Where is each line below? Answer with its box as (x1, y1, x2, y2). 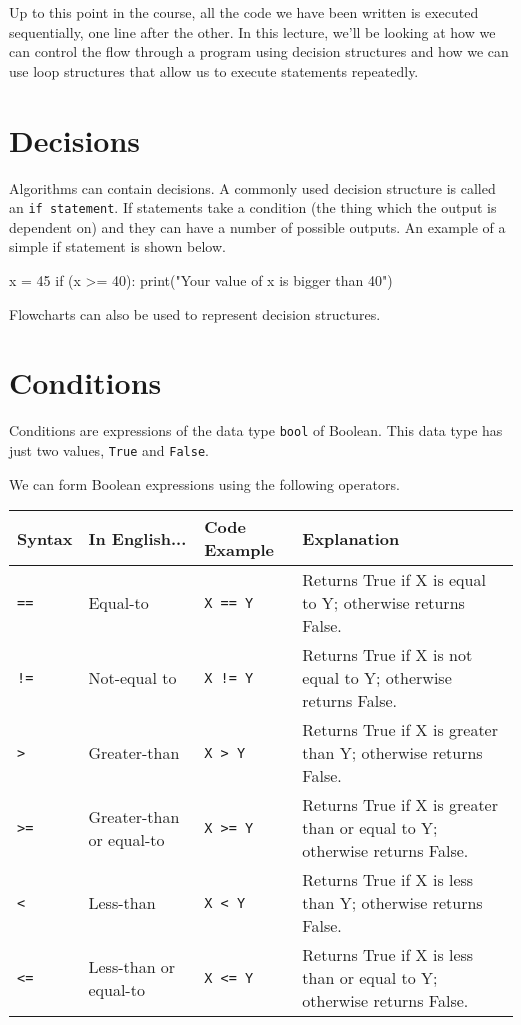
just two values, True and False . (9, 439, 209, 460)
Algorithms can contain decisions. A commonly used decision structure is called (9, 177, 496, 198)
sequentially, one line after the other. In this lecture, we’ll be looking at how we (9, 21, 496, 42)
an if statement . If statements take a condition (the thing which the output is (9, 197, 497, 218)
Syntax (17, 526, 73, 550)
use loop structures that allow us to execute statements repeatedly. (9, 60, 419, 81)
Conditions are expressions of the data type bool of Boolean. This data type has (9, 420, 503, 441)
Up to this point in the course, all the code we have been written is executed (9, 2, 479, 22)
